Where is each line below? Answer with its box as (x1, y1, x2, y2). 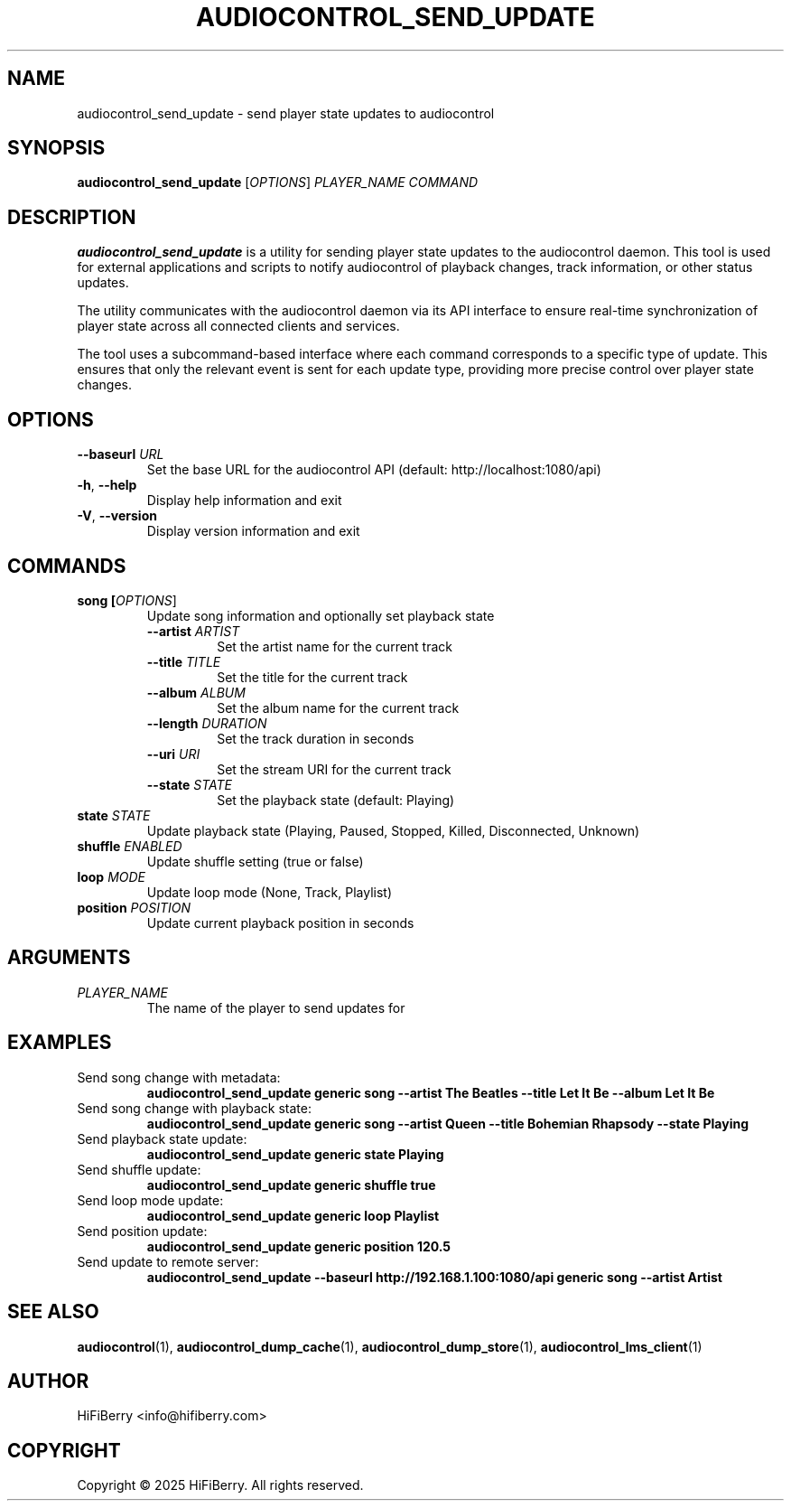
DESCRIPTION (7, 205, 136, 229)
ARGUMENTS (7, 946, 131, 969)
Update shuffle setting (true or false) (146, 853, 364, 869)
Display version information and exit (146, 523, 360, 539)
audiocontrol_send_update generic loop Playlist (146, 1207, 440, 1223)
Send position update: (77, 1222, 208, 1239)
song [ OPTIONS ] (77, 592, 177, 608)
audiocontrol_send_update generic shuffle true (146, 1176, 436, 1193)
